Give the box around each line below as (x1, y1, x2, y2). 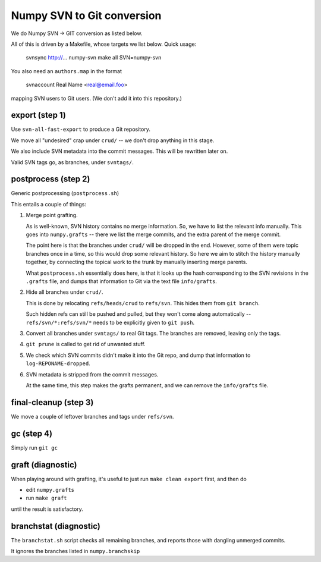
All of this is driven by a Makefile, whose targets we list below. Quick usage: (11, 40, 197, 48)
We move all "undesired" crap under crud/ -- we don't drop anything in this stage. (11, 137, 215, 144)
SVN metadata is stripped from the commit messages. (26, 371, 159, 378)
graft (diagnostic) (11, 460, 77, 470)
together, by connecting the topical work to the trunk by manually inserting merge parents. (26, 259, 248, 266)
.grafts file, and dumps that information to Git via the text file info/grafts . (26, 278, 217, 285)
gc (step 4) (11, 428, 53, 438)
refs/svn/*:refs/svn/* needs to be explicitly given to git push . (26, 319, 195, 326)
